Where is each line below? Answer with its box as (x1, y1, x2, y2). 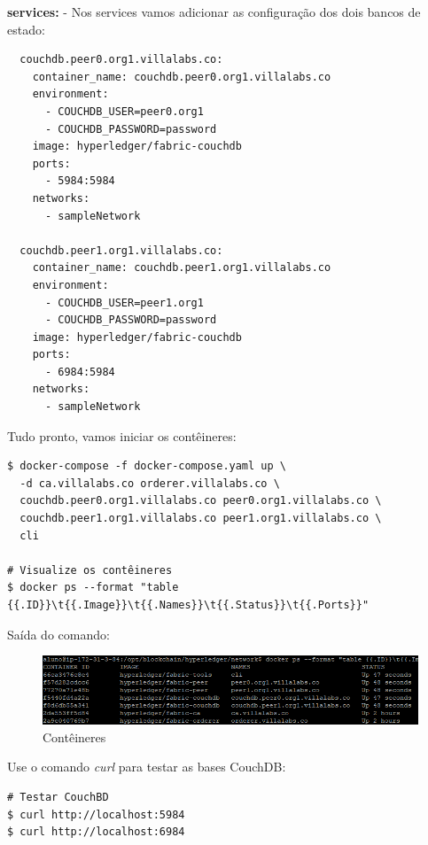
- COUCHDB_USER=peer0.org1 (44, 105, 204, 118)
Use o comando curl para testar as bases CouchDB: (7, 757, 286, 776)
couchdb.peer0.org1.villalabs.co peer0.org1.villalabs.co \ (19, 494, 382, 508)
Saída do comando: (7, 624, 110, 643)
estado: (7, 19, 45, 38)
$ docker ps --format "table (7, 581, 179, 594)
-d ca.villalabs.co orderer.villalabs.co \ (19, 477, 280, 490)
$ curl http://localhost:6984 (7, 826, 185, 839)
